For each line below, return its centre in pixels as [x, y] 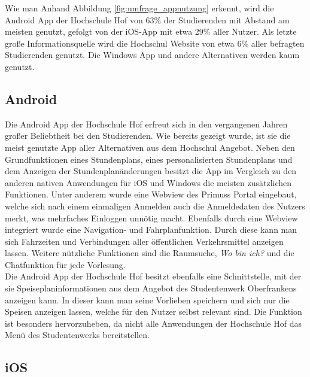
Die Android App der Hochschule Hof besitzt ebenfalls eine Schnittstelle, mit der [153, 276]
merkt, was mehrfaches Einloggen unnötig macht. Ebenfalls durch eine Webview [151, 218]
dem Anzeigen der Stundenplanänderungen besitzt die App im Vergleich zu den [151, 171]
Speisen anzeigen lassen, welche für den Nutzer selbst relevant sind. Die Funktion [154, 311]
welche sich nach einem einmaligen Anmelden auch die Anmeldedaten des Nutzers [155, 206]
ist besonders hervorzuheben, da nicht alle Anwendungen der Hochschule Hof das [153, 323]
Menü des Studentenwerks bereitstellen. [77, 335]
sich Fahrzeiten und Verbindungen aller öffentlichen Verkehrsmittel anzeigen [144, 241]
